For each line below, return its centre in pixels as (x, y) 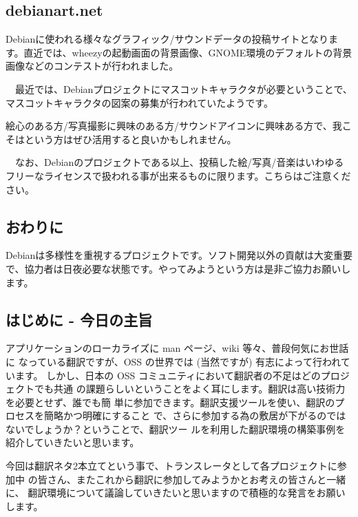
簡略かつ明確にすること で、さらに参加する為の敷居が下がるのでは (195, 415)
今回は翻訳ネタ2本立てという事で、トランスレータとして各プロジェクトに (171, 466)
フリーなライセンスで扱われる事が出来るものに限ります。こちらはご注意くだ (178, 175)
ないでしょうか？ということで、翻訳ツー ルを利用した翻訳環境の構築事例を (176, 429)
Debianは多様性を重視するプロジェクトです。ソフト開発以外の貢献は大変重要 (179, 255)
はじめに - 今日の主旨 (79, 319)
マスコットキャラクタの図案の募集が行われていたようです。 (139, 102)
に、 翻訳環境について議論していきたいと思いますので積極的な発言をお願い (176, 493)
